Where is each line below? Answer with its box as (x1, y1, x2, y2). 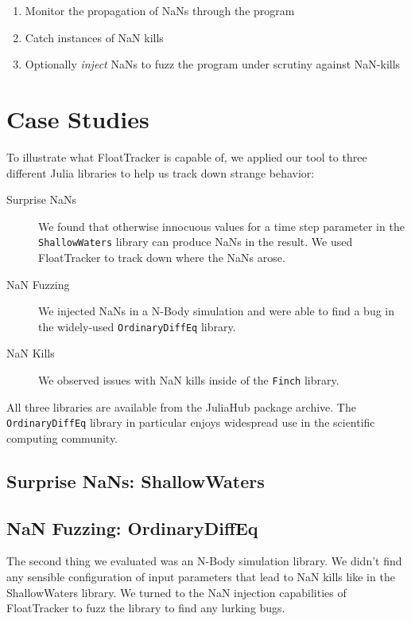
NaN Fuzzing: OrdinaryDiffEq (6, 515, 258, 540)
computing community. (6, 429, 118, 446)
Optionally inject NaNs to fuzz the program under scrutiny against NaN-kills (25, 56, 401, 72)
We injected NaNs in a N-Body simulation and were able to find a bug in (38, 303, 394, 319)
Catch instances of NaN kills (25, 29, 164, 45)
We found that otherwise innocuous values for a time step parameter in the (38, 217, 405, 234)
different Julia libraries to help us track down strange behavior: (6, 164, 315, 181)
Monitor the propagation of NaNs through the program (25, 2, 295, 18)
